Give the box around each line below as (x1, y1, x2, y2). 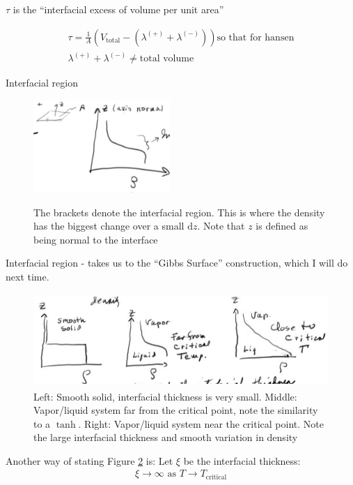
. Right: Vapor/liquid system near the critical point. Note (78, 416, 324, 431)
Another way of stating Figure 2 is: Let (6, 453, 173, 468)
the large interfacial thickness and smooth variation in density (33, 430, 298, 445)
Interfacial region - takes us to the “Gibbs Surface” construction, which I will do (6, 255, 348, 270)
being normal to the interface (33, 232, 158, 246)
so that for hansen (217, 32, 295, 43)
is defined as (256, 218, 308, 233)
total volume (139, 54, 194, 64)
